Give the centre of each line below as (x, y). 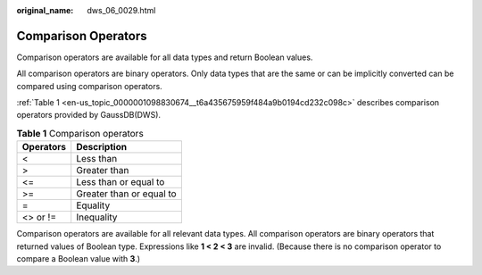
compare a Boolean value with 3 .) (79, 259)
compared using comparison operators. (89, 86)
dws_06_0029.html (121, 10)
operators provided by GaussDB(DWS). (88, 115)
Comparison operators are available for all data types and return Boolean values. (165, 57)
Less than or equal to (120, 182)
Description (102, 147)
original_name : (45, 10)
